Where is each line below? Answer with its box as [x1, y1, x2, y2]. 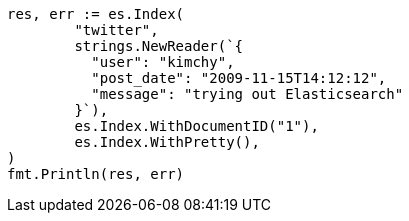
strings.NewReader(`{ [74, 38, 244, 54]
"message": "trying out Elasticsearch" [91, 86, 404, 102]
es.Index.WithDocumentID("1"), [74, 118, 319, 134]
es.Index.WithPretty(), [74, 134, 260, 150]
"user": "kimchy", [91, 54, 235, 70]
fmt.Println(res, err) [7, 166, 185, 182]
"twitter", [74, 22, 159, 38]
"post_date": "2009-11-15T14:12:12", [91, 70, 387, 86]
